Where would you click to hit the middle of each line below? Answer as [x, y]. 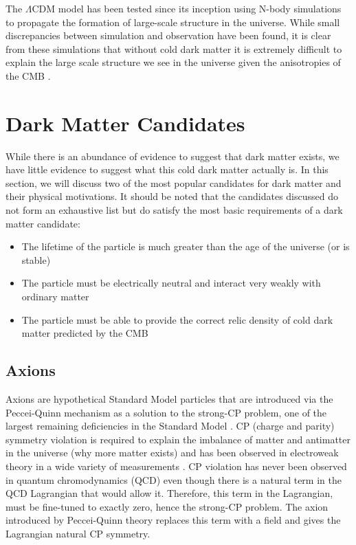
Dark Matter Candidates [125, 123]
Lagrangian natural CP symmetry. [78, 533]
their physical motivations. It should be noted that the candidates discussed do [172, 196]
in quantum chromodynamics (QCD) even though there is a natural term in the [174, 479]
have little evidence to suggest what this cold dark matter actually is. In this [167, 169]
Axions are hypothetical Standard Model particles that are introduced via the [169, 399]
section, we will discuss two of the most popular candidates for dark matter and [174, 182]
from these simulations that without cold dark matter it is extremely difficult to [174, 48]
